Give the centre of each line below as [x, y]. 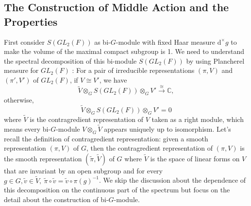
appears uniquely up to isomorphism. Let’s [167, 129]
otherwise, [19, 100]
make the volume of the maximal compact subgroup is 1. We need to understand [124, 51]
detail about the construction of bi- [56, 199]
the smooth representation [43, 158]
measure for [21, 70]
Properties [31, 21]
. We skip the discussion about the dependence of [172, 180]
